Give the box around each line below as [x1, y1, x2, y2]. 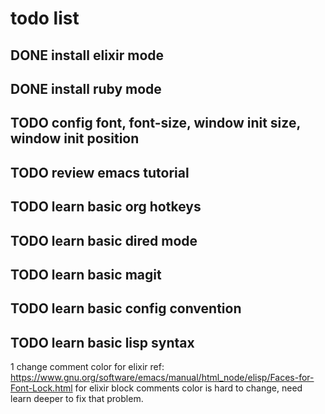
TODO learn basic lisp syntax [10, 334, 195, 351]
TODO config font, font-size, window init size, [10, 115, 301, 132]
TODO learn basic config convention [10, 300, 242, 317]
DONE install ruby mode [10, 80, 162, 97]
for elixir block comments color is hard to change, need [74, 382, 303, 394]
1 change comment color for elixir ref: [10, 361, 165, 373]
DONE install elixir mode [10, 47, 165, 64]
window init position [10, 130, 140, 147]
